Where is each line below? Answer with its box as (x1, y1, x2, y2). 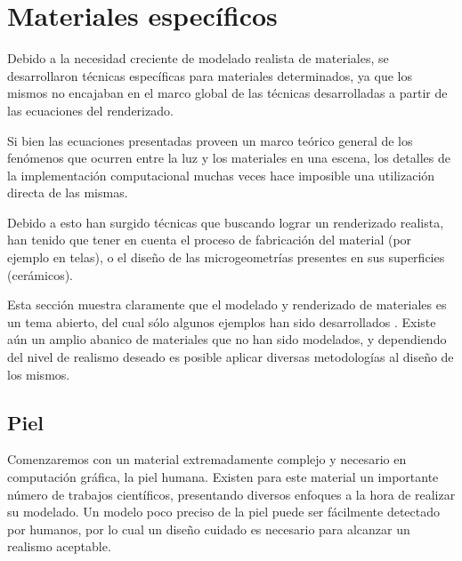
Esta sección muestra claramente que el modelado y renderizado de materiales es (7, 295, 447, 314)
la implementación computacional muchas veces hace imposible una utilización (7, 165, 435, 184)
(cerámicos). (7, 265, 73, 284)
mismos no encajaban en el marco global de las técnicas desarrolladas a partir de (7, 84, 448, 102)
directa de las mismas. (7, 183, 128, 202)
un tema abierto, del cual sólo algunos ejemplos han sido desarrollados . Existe (7, 312, 436, 331)
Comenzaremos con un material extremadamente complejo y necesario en (7, 450, 407, 469)
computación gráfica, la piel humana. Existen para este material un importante (7, 468, 439, 486)
